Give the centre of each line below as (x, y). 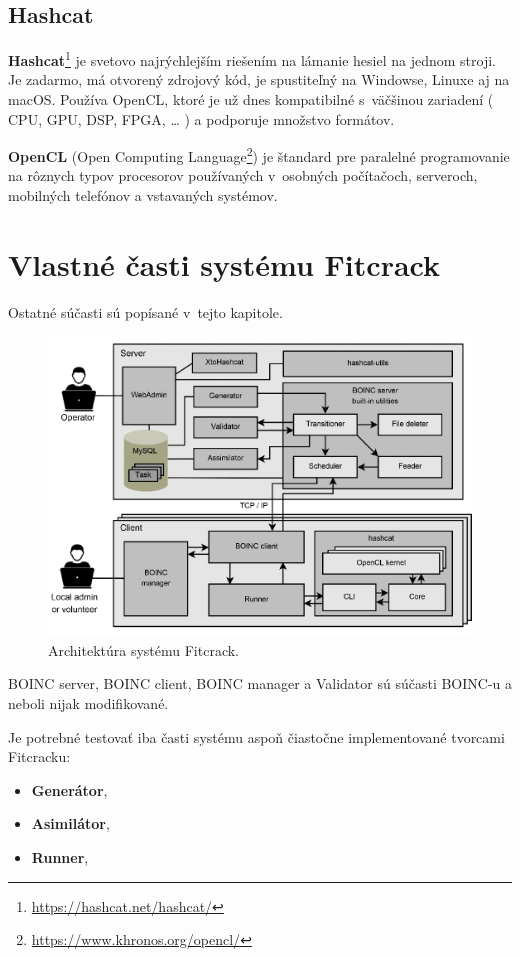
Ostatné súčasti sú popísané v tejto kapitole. (145, 311)
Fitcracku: (39, 756)
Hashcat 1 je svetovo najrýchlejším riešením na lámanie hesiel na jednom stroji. (252, 58)
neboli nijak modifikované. (88, 702)
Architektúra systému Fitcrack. (144, 649)
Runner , (60, 856)
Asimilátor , (70, 823)
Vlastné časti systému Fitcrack (224, 263)
